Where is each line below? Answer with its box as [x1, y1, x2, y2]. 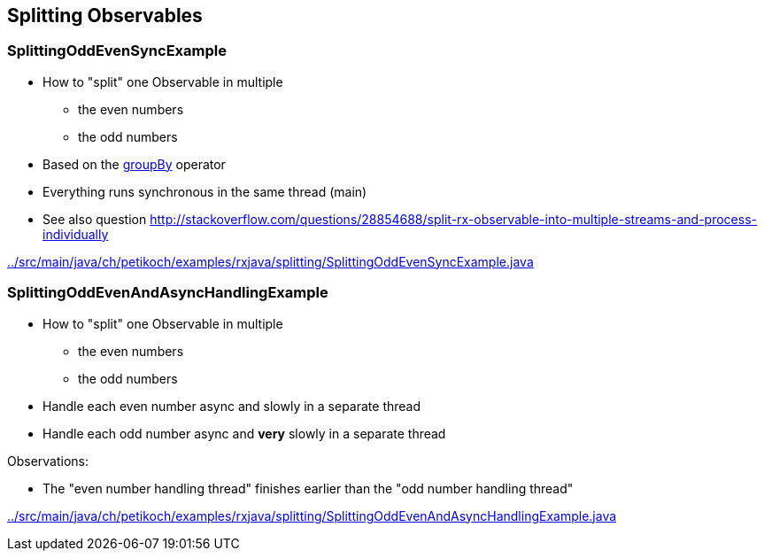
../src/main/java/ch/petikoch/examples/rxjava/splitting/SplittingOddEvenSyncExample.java [7, 253, 534, 269]
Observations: [7, 453, 89, 469]
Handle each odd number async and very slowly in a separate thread [42, 425, 446, 441]
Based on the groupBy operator [42, 156, 226, 172]
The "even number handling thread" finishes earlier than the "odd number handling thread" [42, 480, 574, 496]
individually [42, 226, 109, 242]
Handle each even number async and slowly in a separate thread [42, 398, 421, 414]
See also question [42, 211, 147, 227]
